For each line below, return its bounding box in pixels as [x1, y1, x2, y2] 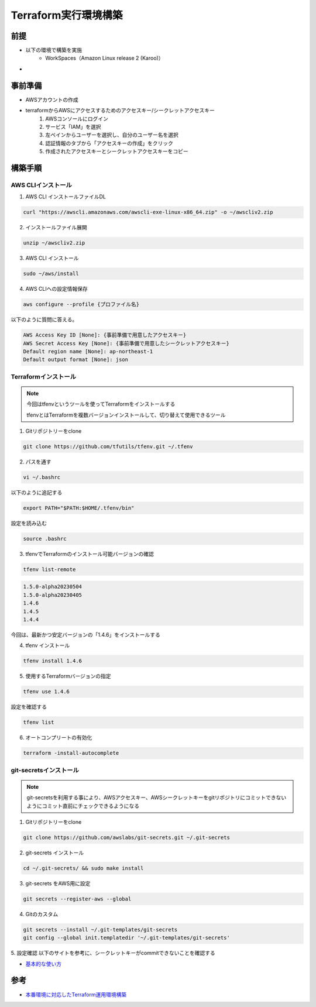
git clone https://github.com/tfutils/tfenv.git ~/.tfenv [23, 443, 193, 450]
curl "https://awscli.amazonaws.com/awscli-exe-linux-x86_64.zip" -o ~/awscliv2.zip [23, 209, 273, 216]
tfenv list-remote [23, 566, 76, 573]
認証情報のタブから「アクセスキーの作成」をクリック [45, 139, 174, 146]
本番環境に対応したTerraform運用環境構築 [25, 991, 127, 998]
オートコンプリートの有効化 [25, 734, 92, 741]
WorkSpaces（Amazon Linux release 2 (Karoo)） [45, 54, 164, 61]
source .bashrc [23, 535, 67, 542]
